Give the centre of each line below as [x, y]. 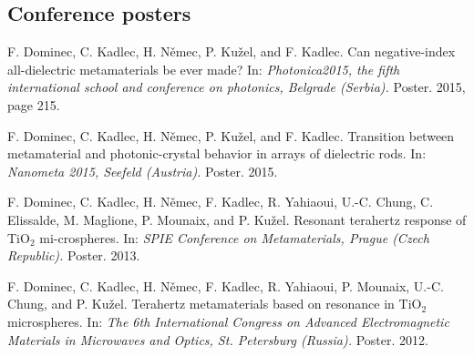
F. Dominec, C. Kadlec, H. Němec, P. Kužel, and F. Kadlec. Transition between [231, 135]
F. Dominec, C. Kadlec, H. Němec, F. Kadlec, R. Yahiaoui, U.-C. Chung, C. [221, 202]
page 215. [34, 104]
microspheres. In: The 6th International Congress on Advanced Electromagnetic [228, 321]
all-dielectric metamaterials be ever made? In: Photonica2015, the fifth [204, 69]
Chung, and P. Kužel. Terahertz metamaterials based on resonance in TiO [215, 304]
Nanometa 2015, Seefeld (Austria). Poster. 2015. [143, 171]
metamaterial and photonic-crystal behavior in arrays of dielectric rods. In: [217, 153]
